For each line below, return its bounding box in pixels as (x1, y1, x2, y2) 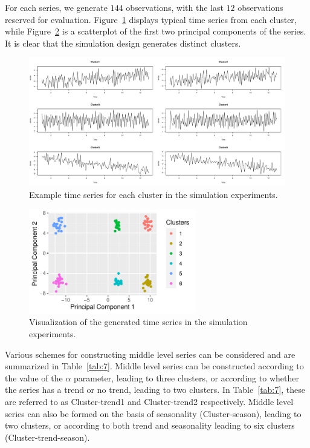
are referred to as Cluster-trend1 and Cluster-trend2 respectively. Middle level (5, 395, 294, 407)
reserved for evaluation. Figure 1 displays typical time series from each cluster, (5, 13, 297, 25)
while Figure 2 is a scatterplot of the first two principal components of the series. (5, 25, 306, 38)
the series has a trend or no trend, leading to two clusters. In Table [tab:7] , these (5, 383, 305, 396)
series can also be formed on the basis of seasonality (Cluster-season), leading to (5, 407, 302, 420)
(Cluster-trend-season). (5, 430, 90, 443)
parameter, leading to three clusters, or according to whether (73, 371, 299, 384)
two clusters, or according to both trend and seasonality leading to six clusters (5, 419, 295, 432)
